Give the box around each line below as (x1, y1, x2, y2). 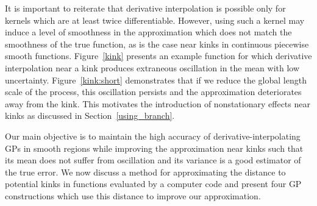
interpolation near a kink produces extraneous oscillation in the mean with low (5, 61, 300, 74)
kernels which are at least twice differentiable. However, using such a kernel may (5, 13, 305, 26)
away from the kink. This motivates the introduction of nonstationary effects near (5, 97, 310, 110)
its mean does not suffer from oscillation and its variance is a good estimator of (5, 154, 301, 166)
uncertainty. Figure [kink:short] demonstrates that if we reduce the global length (5, 73, 307, 86)
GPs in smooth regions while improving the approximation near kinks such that (5, 141, 304, 154)
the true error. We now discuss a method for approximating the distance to (5, 165, 286, 178)
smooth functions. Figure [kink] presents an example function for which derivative (5, 49, 312, 62)
